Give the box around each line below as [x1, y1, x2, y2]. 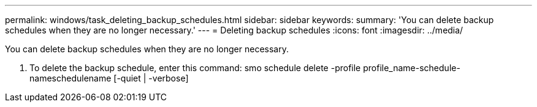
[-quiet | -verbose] [113, 73, 189, 83]
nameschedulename [29, 73, 112, 83]
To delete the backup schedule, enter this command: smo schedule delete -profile [29, 63, 361, 73]
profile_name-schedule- [363, 63, 460, 73]
